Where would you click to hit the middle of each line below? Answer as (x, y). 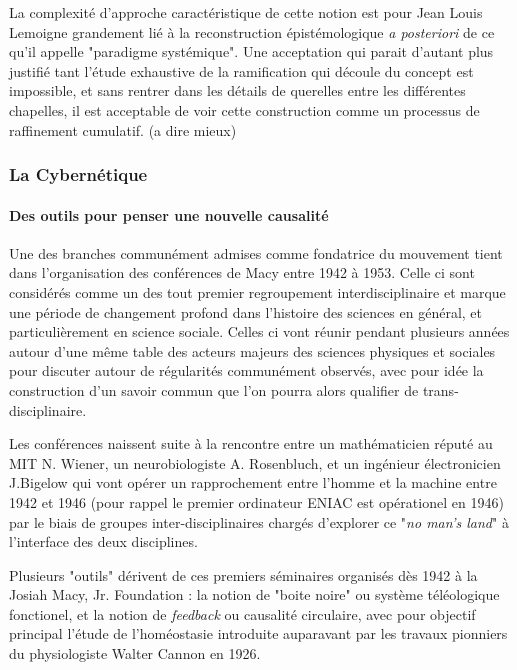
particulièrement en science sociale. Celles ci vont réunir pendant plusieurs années (259, 331)
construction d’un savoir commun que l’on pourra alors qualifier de (214, 389)
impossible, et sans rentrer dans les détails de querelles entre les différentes (237, 90)
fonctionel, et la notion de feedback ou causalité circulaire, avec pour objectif (242, 613)
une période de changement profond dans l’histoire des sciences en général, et (246, 311)
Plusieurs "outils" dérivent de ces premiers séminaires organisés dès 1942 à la (243, 574)
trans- (440, 389)
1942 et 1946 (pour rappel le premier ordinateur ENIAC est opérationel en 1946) (256, 501)
